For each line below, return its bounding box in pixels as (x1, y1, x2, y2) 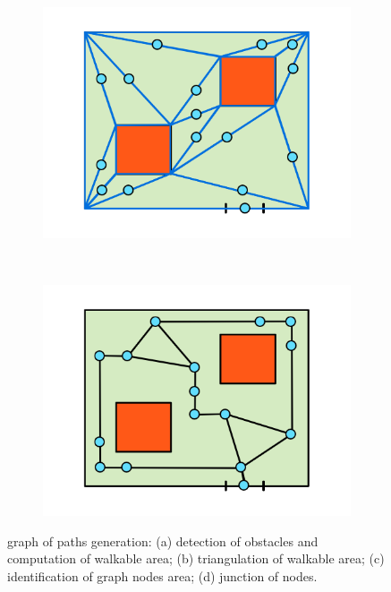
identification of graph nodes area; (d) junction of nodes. (7, 566, 318, 585)
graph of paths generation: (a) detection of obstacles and (7, 531, 319, 550)
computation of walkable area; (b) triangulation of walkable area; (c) (7, 549, 385, 568)
